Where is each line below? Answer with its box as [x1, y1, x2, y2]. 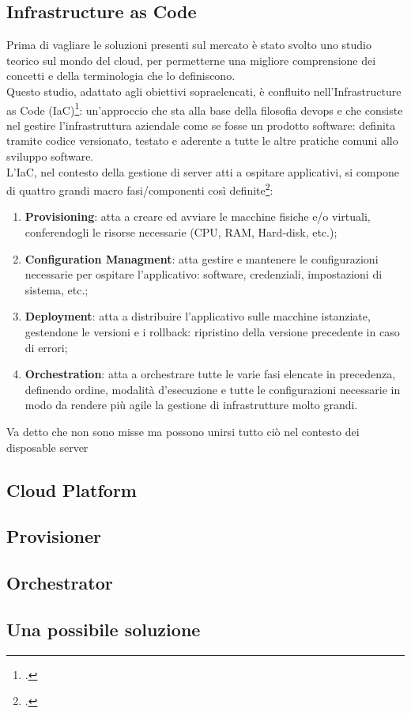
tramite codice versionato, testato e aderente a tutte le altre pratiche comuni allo [6, 132, 398, 149]
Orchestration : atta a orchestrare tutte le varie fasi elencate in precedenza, [25, 366, 396, 382]
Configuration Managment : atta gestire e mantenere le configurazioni [25, 250, 379, 267]
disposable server [6, 438, 89, 455]
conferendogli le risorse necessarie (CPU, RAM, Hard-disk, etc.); [25, 224, 337, 241]
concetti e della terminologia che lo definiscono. [6, 67, 236, 84]
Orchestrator [6, 571, 113, 595]
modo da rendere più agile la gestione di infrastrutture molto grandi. [25, 396, 358, 413]
